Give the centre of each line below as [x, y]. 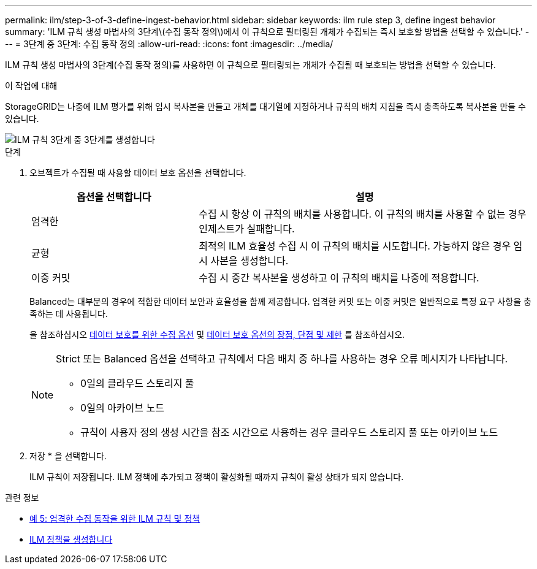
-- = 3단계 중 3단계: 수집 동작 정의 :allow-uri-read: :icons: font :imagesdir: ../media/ [169, 44]
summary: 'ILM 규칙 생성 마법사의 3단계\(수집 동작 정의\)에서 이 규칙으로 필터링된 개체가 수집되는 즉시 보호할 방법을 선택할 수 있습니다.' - [267, 32]
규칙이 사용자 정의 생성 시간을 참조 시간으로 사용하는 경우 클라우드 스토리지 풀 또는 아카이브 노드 [289, 432]
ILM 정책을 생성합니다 [71, 539]
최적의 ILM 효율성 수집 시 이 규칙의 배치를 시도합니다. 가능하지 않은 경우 [355, 246]
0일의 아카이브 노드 [122, 408]
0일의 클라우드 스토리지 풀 [137, 383]
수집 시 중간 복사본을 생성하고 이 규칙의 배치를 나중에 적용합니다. [339, 278]
